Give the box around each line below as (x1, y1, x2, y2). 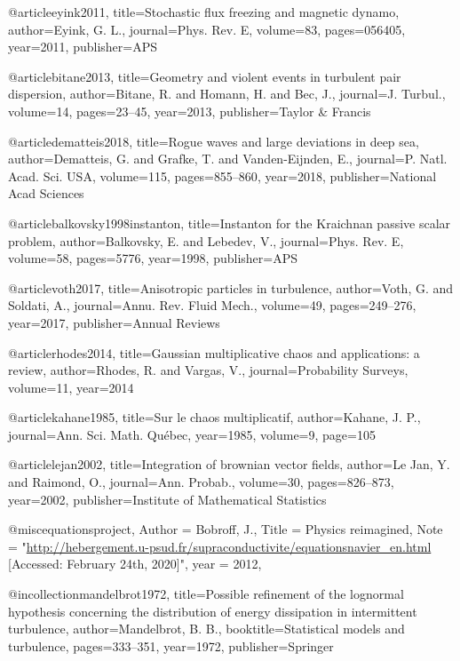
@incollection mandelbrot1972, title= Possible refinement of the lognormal (8, 585, 404, 603)
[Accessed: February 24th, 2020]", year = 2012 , (8, 554, 262, 573)
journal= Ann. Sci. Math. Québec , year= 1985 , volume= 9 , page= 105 (8, 425, 376, 443)
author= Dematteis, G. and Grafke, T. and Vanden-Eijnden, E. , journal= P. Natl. (8, 149, 448, 168)
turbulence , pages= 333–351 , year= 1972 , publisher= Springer (8, 636, 334, 655)
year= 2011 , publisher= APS (8, 37, 158, 56)
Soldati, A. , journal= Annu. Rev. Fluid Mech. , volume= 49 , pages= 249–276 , (8, 296, 416, 315)
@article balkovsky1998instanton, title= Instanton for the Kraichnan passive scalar (8, 213, 451, 232)
